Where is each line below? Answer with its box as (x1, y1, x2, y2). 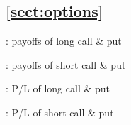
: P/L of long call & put (6, 81, 110, 96)
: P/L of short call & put (6, 104, 114, 119)
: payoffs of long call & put (6, 33, 122, 48)
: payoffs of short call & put (6, 57, 126, 72)
